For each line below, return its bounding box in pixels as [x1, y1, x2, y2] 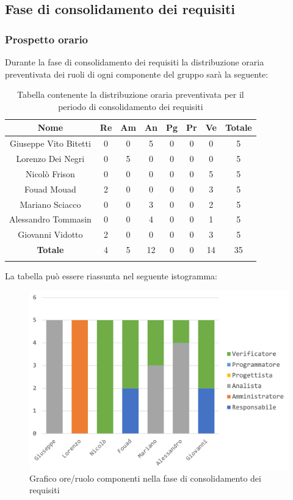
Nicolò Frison [26, 167, 75, 180]
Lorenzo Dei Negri [16, 152, 85, 165]
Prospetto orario [5, 31, 89, 46]
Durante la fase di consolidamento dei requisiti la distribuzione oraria [5, 56, 264, 68]
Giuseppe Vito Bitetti [9, 137, 91, 150]
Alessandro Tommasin [9, 213, 92, 226]
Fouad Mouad [24, 182, 76, 195]
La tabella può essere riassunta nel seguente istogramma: [5, 270, 218, 282]
